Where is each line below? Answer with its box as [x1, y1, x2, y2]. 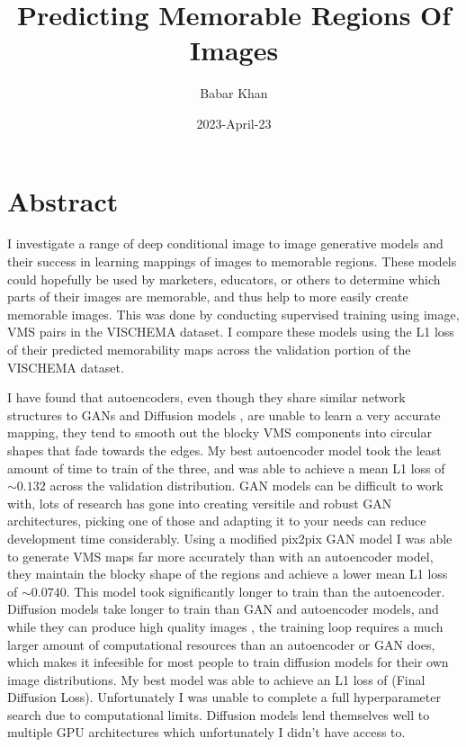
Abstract [7, 182, 119, 219]
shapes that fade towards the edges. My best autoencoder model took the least [7, 440, 442, 459]
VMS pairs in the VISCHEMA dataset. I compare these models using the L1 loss [7, 322, 454, 341]
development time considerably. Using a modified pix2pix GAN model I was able [7, 528, 453, 547]
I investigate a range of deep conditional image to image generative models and [7, 234, 444, 253]
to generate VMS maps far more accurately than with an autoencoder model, [7, 546, 434, 565]
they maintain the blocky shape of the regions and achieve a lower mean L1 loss [7, 564, 448, 583]
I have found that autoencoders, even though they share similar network [7, 388, 406, 407]
